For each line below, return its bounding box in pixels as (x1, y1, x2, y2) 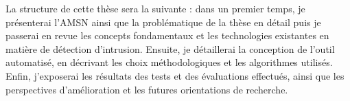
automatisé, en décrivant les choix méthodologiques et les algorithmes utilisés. (5, 55, 333, 69)
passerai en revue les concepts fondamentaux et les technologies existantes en (5, 28, 329, 43)
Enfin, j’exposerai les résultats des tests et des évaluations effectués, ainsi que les (5, 68, 345, 82)
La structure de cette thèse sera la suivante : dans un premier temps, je (5, 1, 305, 15)
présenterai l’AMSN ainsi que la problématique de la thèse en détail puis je (5, 14, 321, 29)
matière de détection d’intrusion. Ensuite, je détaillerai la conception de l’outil (5, 41, 335, 56)
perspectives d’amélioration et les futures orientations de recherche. (5, 82, 288, 96)
